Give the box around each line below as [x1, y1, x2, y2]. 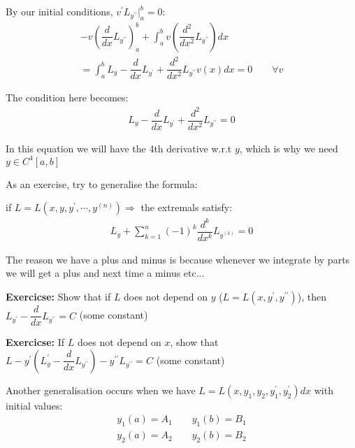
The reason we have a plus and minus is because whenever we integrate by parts [6, 252, 350, 266]
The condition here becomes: [6, 90, 129, 105]
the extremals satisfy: [140, 200, 233, 215]
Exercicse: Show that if [6, 289, 111, 304]
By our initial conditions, [6, 4, 113, 18]
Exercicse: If [6, 335, 65, 349]
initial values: [6, 398, 63, 412]
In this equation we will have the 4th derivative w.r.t [6, 140, 232, 155]
